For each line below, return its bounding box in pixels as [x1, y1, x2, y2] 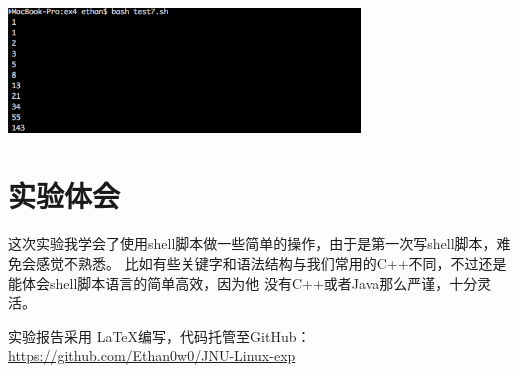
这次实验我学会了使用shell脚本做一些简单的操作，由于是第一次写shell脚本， [8, 233, 497, 254]
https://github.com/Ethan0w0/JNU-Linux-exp [8, 345, 296, 366]
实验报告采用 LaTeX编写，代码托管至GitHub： [8, 325, 311, 346]
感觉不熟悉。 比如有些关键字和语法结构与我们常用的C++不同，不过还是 [35, 252, 507, 273]
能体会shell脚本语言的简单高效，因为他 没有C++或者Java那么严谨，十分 [8, 272, 478, 293]
